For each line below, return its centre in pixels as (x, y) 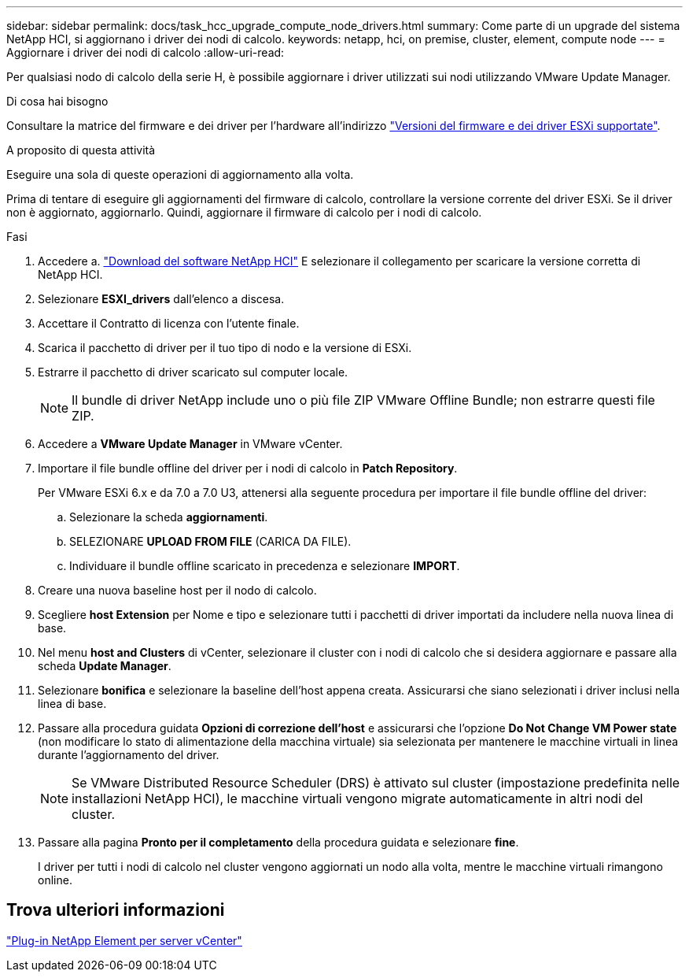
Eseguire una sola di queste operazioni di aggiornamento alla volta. (180, 174)
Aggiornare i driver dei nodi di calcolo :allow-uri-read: (146, 52)
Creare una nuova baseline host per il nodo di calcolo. (177, 590)
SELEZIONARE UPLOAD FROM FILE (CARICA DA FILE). (210, 541)
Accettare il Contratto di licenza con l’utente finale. (169, 323)
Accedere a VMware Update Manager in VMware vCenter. (190, 444)
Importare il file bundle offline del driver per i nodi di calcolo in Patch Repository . (248, 468)
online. (55, 880)
